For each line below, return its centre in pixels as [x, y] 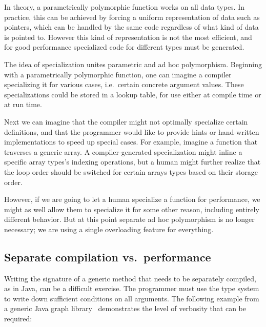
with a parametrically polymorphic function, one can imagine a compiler [118, 74]
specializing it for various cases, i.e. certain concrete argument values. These [124, 84]
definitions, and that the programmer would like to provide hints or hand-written [132, 131]
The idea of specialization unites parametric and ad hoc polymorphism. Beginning [133, 64]
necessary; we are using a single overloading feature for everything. [109, 229]
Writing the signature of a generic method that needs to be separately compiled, [130, 278]
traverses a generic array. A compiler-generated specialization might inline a [123, 151]
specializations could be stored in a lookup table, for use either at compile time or [133, 94]
